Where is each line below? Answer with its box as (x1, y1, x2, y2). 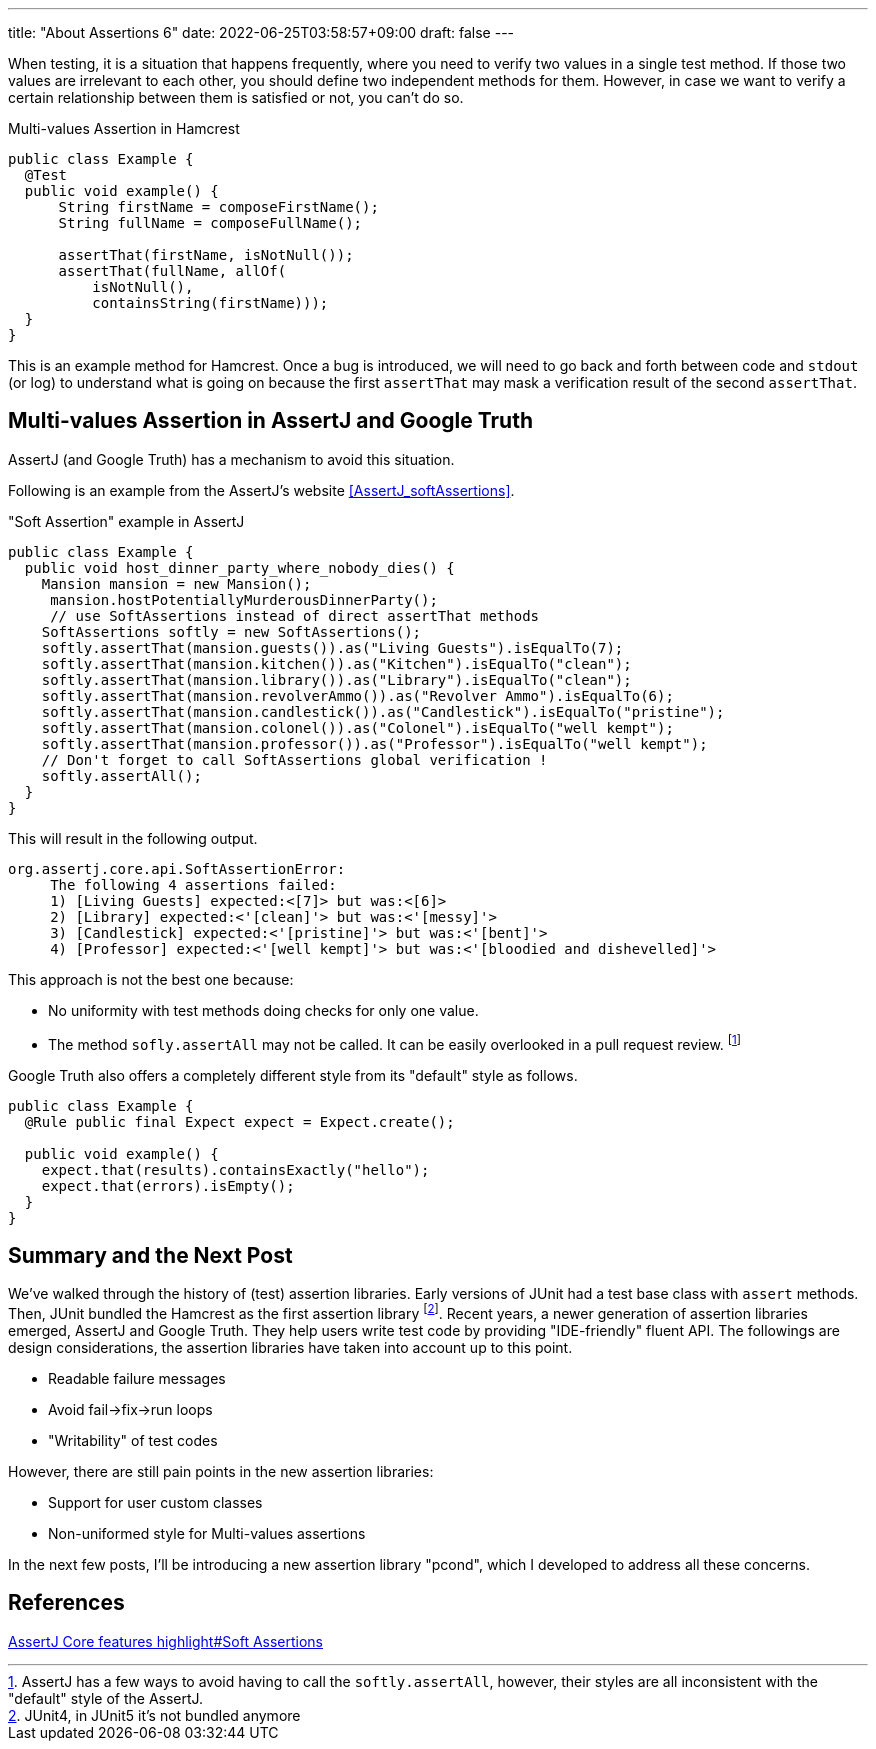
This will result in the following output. (8, 829, 258, 847)
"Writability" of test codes (48, 1432, 218, 1449)
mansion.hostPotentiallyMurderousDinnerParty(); (50, 591, 438, 608)
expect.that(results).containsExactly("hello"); (41, 1161, 430, 1178)
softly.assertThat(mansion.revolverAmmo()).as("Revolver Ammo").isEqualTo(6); (41, 687, 674, 704)
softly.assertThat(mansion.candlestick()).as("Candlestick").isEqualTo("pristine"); (41, 703, 725, 720)
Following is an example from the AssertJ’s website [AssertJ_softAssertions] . (8, 481, 515, 499)
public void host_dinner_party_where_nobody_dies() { (24, 559, 455, 576)
